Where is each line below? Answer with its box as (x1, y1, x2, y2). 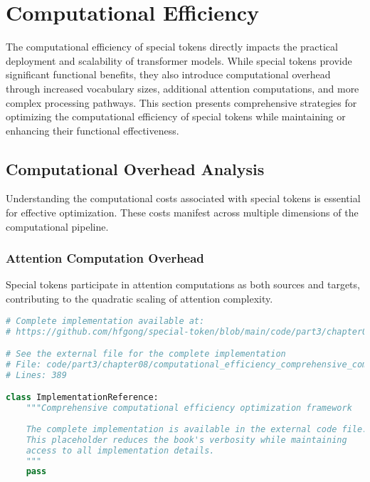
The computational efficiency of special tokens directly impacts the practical (6, 39, 338, 54)
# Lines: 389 (6, 370, 67, 380)
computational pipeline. (6, 219, 109, 234)
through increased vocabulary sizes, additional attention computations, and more (6, 80, 359, 95)
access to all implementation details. (26, 445, 215, 456)
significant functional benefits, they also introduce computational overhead (6, 67, 331, 82)
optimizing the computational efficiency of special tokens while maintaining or (6, 109, 346, 124)
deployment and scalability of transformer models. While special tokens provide (6, 53, 352, 68)
